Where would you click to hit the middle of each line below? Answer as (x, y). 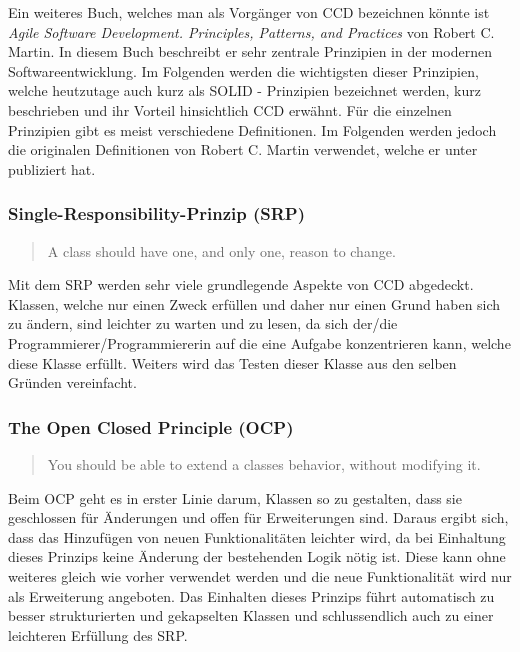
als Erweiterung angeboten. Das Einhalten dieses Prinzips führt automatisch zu (251, 595)
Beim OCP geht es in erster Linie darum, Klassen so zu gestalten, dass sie (235, 497)
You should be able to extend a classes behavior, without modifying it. (264, 463)
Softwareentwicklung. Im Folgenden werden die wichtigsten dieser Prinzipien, (243, 70)
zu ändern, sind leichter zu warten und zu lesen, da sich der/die (203, 323)
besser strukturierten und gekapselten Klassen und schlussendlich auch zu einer (251, 615)
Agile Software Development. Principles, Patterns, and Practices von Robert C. (251, 31)
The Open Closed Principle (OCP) (151, 426)
